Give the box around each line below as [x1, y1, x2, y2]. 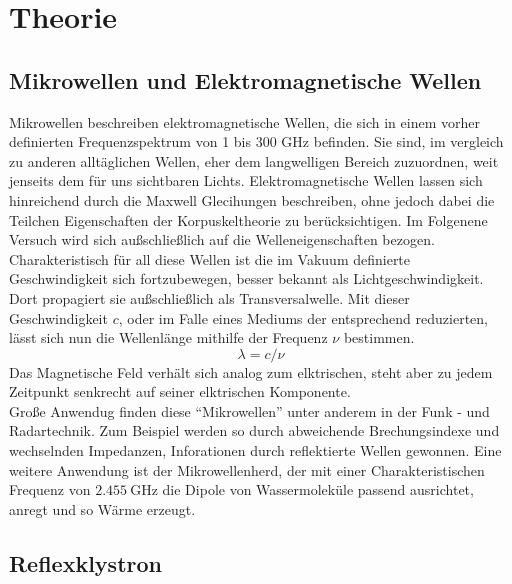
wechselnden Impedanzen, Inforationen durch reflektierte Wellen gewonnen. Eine [9, 440, 502, 461]
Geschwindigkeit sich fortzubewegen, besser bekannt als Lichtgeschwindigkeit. [9, 268, 484, 289]
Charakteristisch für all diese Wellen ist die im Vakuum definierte [9, 248, 411, 269]
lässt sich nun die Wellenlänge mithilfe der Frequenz [9, 327, 328, 348]
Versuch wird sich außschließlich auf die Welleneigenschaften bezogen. [9, 229, 435, 250]
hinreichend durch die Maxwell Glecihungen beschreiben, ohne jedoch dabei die [9, 189, 495, 210]
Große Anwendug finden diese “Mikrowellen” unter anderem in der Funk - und [9, 400, 490, 421]
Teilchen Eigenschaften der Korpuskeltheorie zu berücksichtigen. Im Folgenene [9, 209, 488, 230]
